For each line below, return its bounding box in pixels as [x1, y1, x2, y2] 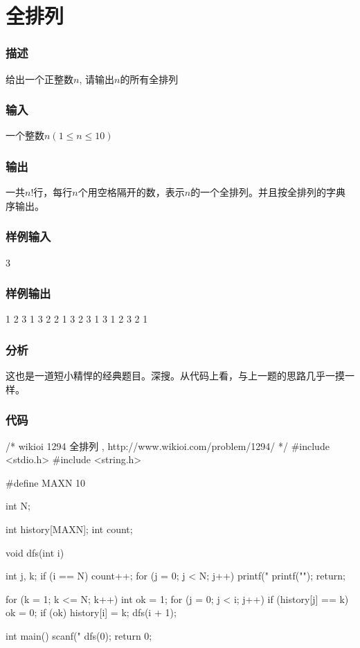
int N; [6, 498, 30, 513]
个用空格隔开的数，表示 [78, 185, 185, 199]
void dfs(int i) [6, 545, 64, 559]
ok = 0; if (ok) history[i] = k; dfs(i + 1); [6, 605, 177, 620]
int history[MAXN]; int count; [6, 522, 133, 537]
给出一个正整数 [6, 71, 73, 86]
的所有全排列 [120, 71, 179, 86]
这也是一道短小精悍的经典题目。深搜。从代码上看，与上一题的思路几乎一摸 [6, 368, 345, 383]
